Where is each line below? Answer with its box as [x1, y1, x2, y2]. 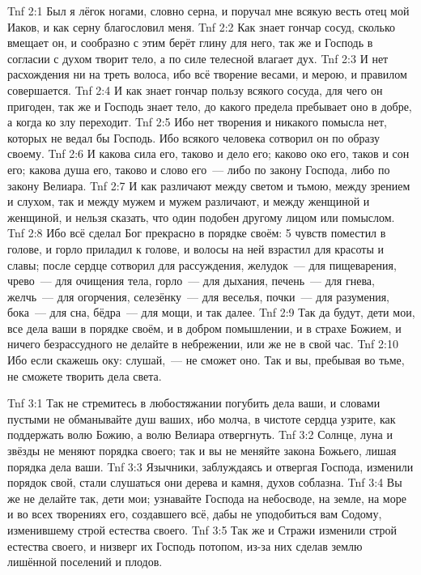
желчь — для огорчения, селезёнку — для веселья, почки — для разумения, [7, 287, 389, 305]
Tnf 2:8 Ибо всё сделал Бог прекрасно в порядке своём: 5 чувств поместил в [7, 224, 386, 241]
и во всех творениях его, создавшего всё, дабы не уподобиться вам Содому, [7, 505, 382, 522]
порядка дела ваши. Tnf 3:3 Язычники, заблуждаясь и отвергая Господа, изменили [7, 458, 414, 475]
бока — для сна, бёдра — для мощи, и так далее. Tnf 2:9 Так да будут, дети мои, [7, 304, 415, 321]
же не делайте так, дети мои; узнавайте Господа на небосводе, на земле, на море [7, 489, 406, 506]
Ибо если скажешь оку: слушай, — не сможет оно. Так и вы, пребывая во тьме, [7, 351, 405, 368]
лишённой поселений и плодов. [7, 553, 163, 570]
